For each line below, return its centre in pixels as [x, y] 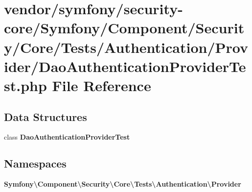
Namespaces [35, 163]
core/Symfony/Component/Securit [124, 28]
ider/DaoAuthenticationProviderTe [125, 66]
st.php [25, 85]
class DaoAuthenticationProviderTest [67, 137]
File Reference [102, 85]
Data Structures [46, 116]
